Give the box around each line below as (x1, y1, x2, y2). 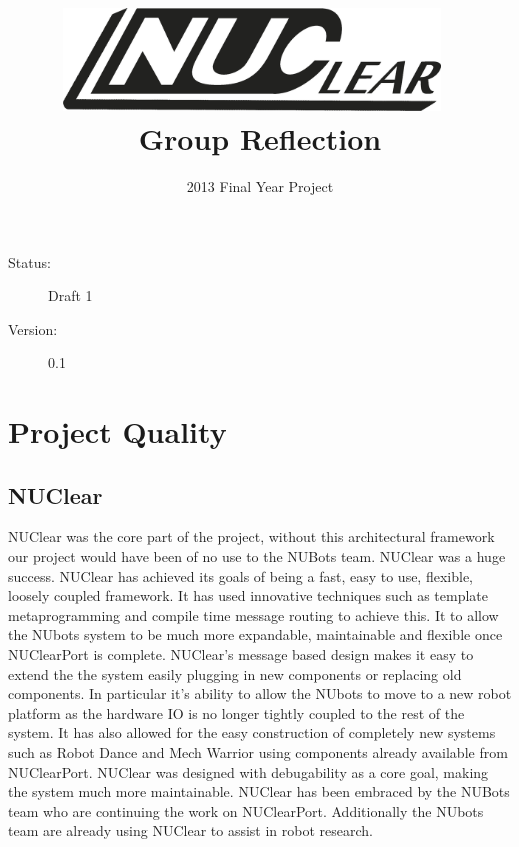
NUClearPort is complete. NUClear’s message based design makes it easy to (8, 644, 474, 665)
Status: (8, 251, 51, 272)
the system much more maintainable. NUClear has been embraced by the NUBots (8, 781, 510, 802)
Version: (8, 318, 58, 339)
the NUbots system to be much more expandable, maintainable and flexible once (8, 624, 503, 645)
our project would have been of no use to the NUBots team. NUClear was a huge (8, 546, 506, 567)
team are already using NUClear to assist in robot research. (8, 820, 373, 841)
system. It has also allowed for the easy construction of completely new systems (8, 722, 496, 743)
